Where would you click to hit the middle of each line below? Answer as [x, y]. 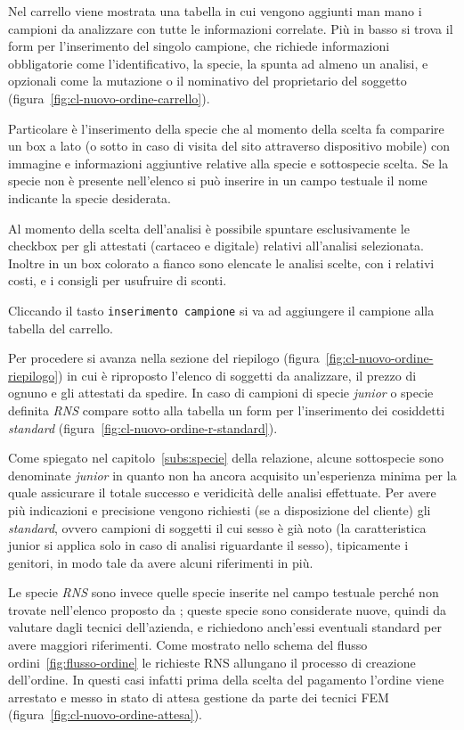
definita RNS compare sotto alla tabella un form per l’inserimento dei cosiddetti [227, 410]
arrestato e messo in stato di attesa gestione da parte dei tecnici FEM [199, 697]
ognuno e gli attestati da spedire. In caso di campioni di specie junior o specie [221, 393]
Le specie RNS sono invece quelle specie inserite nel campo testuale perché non [224, 592]
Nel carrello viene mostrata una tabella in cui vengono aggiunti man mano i [215, 11]
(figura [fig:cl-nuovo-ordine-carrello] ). [109, 98]
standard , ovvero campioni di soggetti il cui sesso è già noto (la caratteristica [217, 527]
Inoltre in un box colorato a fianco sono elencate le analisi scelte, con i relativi [221, 262]
